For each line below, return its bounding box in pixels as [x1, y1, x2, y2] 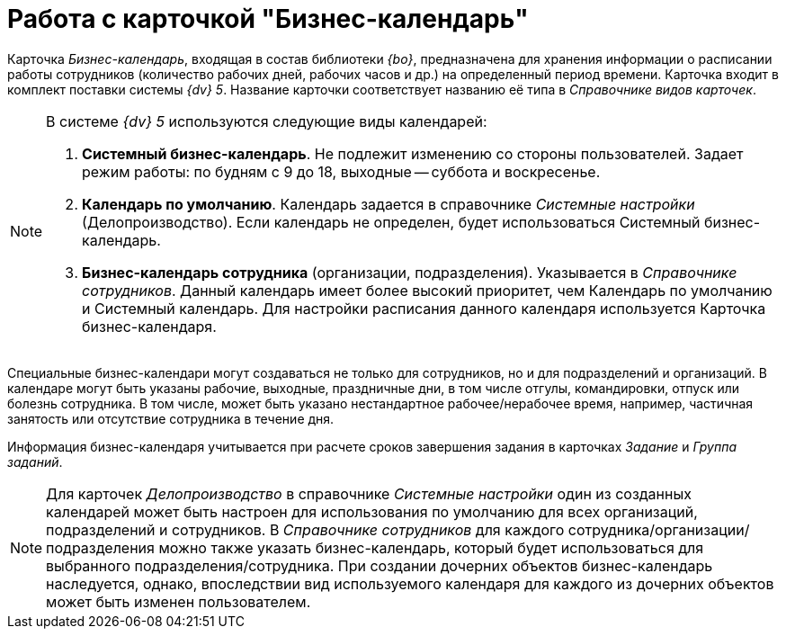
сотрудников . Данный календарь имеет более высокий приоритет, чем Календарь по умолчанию [82, 281, 773, 300]
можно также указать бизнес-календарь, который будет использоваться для [158, 538, 704, 557]
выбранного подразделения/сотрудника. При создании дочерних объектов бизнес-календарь [46, 556, 713, 575]
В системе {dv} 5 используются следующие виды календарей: [46, 112, 487, 130]
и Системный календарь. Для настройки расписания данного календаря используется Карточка [82, 299, 766, 318]
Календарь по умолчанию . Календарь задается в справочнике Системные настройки [82, 194, 695, 213]
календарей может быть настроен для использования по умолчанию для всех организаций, [46, 502, 698, 521]
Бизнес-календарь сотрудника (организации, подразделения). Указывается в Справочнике [82, 263, 737, 282]
